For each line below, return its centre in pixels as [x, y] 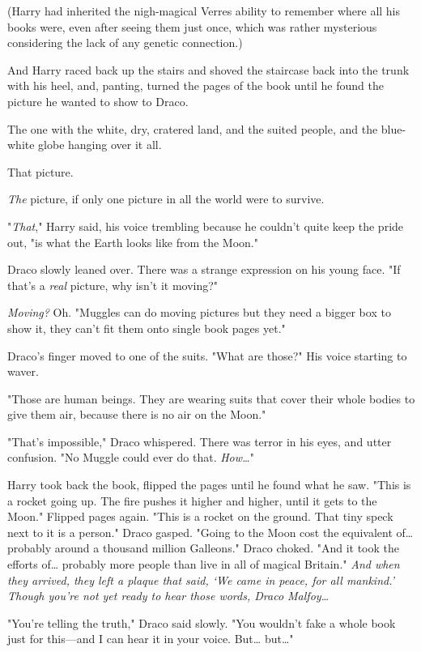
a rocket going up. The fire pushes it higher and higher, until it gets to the [192, 500]
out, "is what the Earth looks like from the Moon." [133, 242]
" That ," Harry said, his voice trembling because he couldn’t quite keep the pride [206, 226]
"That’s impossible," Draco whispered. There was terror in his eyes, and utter [200, 441]
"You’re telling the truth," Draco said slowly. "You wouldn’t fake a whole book [202, 622]
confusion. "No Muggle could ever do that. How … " [131, 457]
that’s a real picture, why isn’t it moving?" [113, 285]
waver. [23, 371]
